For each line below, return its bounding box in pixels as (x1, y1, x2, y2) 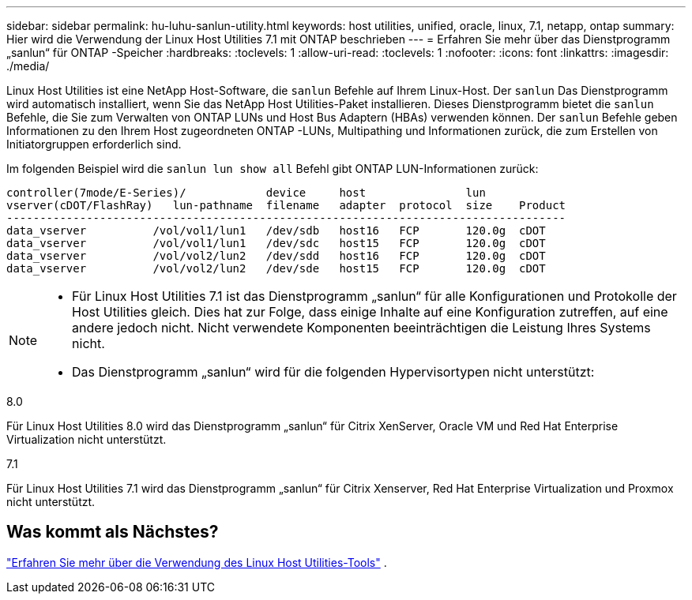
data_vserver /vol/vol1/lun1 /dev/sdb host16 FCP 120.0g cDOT (6, 224, 546, 237)
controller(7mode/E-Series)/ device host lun (6, 186, 486, 199)
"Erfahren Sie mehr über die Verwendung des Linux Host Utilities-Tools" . (6, 555, 387, 569)
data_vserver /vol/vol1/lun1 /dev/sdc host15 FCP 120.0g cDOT (6, 237, 546, 249)
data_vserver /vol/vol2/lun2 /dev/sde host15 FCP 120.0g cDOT (6, 262, 546, 275)
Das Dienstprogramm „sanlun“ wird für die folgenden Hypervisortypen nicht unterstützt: (72, 364, 595, 380)
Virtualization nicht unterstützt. (6, 433, 167, 446)
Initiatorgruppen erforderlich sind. (6, 137, 182, 151)
